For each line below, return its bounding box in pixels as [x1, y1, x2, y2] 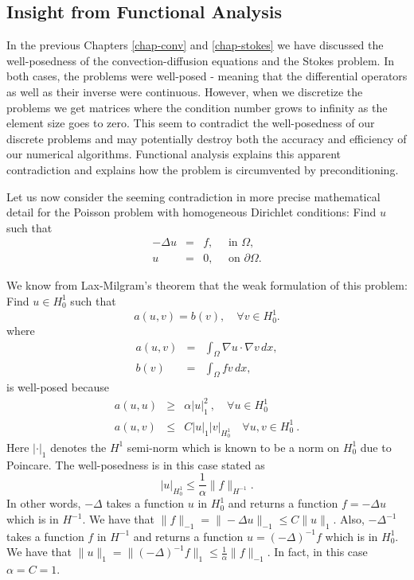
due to [360, 438, 392, 455]
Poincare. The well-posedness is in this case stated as [6, 456, 265, 473]
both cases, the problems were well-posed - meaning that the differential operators [6, 68, 408, 84]
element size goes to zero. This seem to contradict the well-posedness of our [6, 115, 375, 131]
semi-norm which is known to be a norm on [127, 438, 340, 455]
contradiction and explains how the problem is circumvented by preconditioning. [6, 161, 399, 177]
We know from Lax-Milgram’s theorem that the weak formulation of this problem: [6, 277, 408, 294]
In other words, [6, 495, 81, 512]
